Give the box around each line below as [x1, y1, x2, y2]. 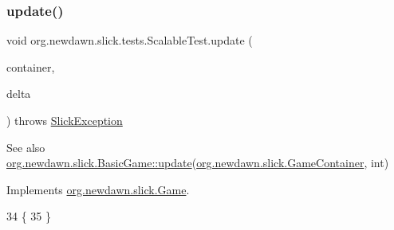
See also [6, 138, 45, 155]
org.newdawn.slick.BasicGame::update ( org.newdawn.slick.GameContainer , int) [6, 154, 389, 171]
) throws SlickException [6, 112, 123, 128]
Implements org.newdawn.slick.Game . [6, 181, 190, 197]
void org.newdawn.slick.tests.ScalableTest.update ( [6, 32, 253, 49]
